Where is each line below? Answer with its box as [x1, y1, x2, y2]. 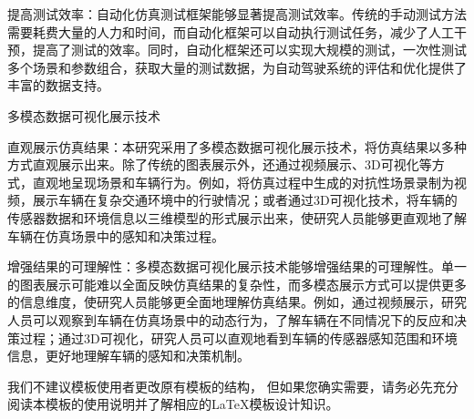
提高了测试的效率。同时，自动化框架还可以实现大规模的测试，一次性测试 [32, 40, 467, 59]
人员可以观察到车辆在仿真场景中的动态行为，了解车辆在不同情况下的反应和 [7, 310, 454, 329]
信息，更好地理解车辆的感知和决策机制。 [7, 346, 250, 365]
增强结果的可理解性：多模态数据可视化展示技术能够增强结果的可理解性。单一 [7, 257, 467, 276]
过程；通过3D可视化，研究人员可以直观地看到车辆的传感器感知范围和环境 [19, 328, 458, 347]
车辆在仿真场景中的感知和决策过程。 [7, 226, 224, 245]
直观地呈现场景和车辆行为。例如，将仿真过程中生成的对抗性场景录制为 [32, 172, 454, 191]
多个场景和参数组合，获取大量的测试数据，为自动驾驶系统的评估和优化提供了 [7, 57, 467, 77]
